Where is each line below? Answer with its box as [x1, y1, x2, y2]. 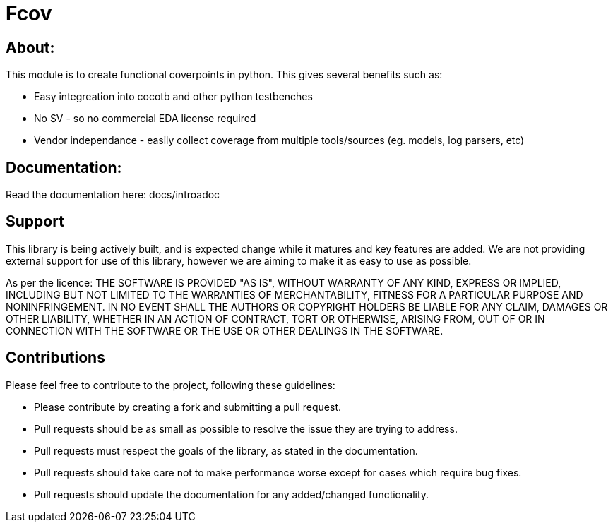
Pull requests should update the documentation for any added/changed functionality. [34, 488, 429, 500]
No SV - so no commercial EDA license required [34, 112, 256, 125]
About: [6, 38, 55, 56]
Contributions [6, 349, 105, 367]
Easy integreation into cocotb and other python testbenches [34, 90, 313, 103]
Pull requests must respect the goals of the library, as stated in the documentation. [34, 444, 418, 457]
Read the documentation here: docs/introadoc [6, 188, 220, 201]
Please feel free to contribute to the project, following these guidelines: [6, 378, 335, 391]
